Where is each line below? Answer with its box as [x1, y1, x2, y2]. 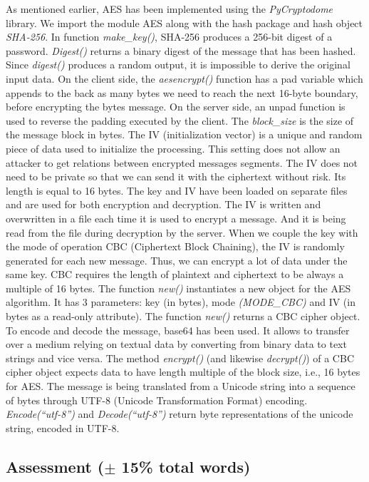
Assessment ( [6, 455, 105, 477]
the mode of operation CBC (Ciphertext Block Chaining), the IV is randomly [6, 239, 345, 254]
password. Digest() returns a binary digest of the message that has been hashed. [6, 43, 356, 58]
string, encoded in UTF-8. [6, 420, 120, 435]
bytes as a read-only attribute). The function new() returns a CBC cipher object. [6, 309, 360, 324]
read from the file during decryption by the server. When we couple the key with [6, 225, 358, 240]
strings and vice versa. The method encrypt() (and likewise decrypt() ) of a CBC [6, 350, 354, 365]
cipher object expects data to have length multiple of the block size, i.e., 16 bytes [6, 364, 360, 379]
